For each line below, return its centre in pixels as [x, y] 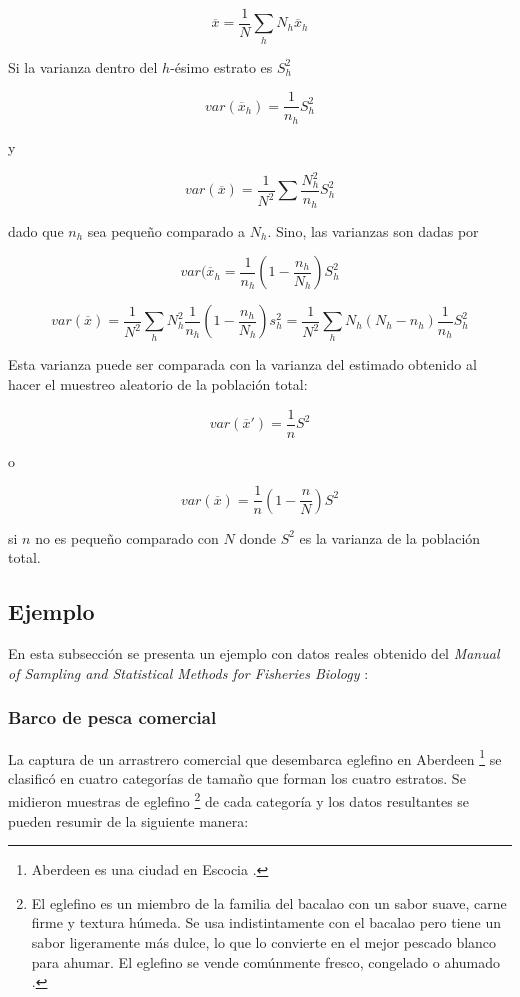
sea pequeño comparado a [166, 230]
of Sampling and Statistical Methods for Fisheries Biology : [188, 672]
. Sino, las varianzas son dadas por [373, 230]
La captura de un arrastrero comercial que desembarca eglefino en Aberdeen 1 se [255, 757]
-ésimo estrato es [221, 66]
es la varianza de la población [390, 537]
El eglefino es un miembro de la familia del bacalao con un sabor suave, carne [269, 902]
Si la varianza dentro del [83, 66]
